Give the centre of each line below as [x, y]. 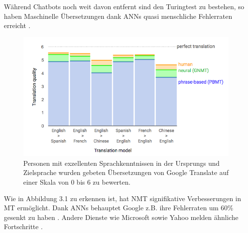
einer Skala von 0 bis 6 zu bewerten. [77, 182]
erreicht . [17, 25]
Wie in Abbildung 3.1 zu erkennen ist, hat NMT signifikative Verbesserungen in [123, 198]
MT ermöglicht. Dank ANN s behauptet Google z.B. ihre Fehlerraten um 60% [119, 208]
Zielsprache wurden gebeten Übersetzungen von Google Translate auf [126, 172]
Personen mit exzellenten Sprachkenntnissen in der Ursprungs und [122, 163]
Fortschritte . [23, 226]
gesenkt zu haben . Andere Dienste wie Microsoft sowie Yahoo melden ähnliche [121, 217]
